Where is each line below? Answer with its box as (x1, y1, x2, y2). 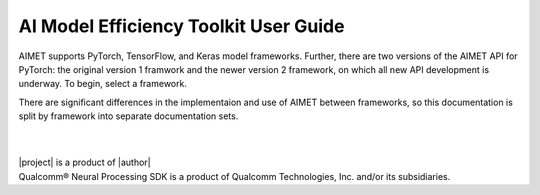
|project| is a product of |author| (18, 156, 151, 169)
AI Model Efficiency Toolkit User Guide (18, 15, 345, 37)
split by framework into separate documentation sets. (18, 110, 239, 122)
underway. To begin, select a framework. (18, 78, 187, 90)
